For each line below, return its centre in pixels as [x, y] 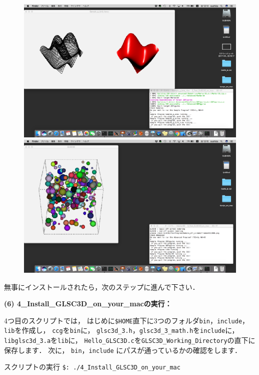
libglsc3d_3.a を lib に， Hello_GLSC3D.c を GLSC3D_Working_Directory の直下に [130, 340]
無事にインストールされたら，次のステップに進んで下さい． [102, 287]
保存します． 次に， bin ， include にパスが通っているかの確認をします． [123, 350]
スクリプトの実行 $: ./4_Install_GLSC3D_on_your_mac [92, 367]
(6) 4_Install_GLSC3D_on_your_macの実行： [88, 304]
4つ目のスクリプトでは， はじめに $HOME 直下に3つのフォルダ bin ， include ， [127, 320]
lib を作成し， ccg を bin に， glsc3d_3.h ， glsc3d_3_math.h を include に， [121, 330]
